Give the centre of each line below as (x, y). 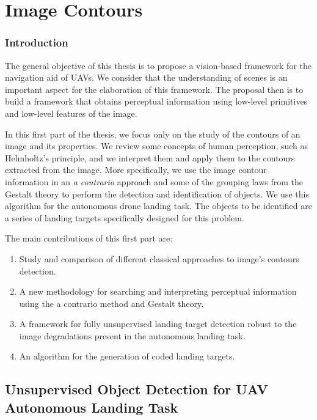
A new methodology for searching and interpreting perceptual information (158, 291)
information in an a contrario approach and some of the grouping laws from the (154, 181)
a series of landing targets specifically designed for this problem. (125, 217)
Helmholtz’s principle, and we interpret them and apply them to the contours (150, 157)
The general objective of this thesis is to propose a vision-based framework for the (158, 65)
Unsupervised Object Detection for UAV (137, 389)
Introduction (37, 42)
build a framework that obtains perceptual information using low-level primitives (156, 101)
